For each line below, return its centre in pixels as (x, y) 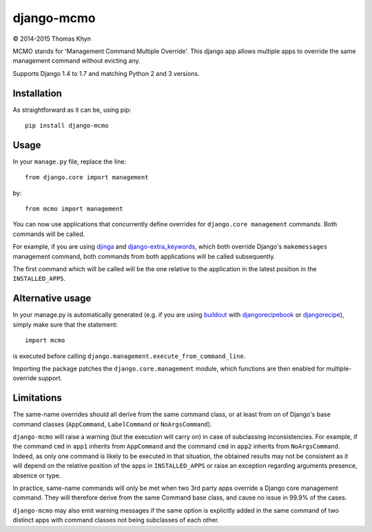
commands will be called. (49, 234)
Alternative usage (52, 298)
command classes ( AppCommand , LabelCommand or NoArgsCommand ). (112, 424)
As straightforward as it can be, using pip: (72, 110)
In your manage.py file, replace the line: (70, 161)
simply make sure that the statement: (65, 324)
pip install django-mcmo (67, 126)
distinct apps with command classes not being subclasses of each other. (116, 520)
